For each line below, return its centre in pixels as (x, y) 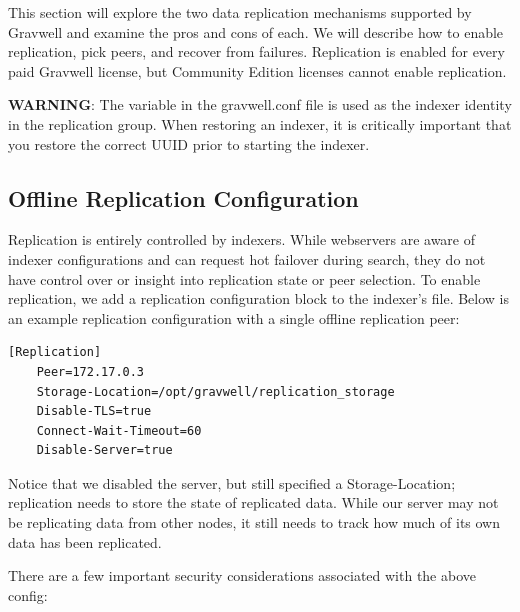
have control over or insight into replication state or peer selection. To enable (244, 278)
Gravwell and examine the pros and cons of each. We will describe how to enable (256, 31)
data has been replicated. (85, 541)
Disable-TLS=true (94, 411)
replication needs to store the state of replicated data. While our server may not (253, 502)
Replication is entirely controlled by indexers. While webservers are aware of (242, 239)
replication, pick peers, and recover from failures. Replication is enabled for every (256, 51)
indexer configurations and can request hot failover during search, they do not (247, 258)
